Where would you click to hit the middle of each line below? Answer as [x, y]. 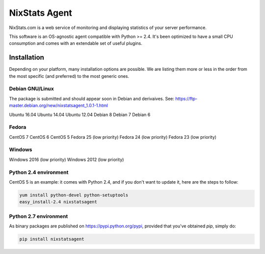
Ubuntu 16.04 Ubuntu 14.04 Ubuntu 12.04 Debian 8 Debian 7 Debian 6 [80, 114]
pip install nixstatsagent [52, 239]
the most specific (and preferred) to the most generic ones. [69, 76]
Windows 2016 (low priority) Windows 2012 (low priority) [66, 159]
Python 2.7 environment [39, 216]
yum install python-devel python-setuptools [74, 195]
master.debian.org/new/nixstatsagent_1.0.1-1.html [58, 105]
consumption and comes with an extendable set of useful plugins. [76, 43]
